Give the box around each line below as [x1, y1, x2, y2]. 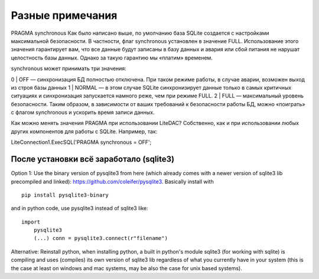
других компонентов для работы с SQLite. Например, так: [11, 127, 158, 135]
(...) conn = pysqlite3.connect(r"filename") [33, 235, 168, 242]
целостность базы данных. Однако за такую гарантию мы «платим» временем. [11, 54, 213, 61]
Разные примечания [11, 9, 118, 22]
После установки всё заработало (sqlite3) [11, 154, 174, 165]
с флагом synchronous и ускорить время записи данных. [11, 109, 155, 116]
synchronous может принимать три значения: [11, 65, 126, 72]
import [21, 218, 41, 225]
